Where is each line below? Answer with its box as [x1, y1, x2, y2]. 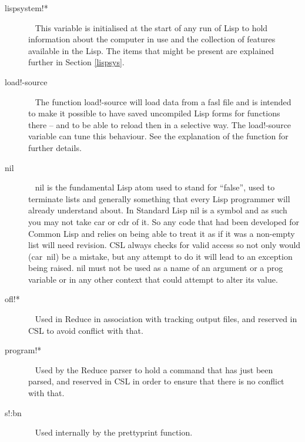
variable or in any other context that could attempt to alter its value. [28, 273, 278, 285]
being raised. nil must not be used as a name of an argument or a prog [28, 262, 283, 274]
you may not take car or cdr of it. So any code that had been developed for [28, 215, 300, 227]
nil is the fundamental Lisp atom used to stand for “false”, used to [35, 181, 275, 193]
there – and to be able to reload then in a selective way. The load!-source [28, 118, 291, 130]
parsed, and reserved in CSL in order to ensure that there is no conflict [28, 375, 284, 387]
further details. [28, 141, 82, 153]
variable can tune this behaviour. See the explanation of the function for [28, 130, 289, 142]
